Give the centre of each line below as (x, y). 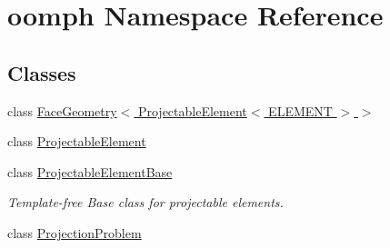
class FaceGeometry (62, 110)
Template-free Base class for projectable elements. (145, 202)
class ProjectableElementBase (90, 171)
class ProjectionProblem (75, 232)
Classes (42, 72)
